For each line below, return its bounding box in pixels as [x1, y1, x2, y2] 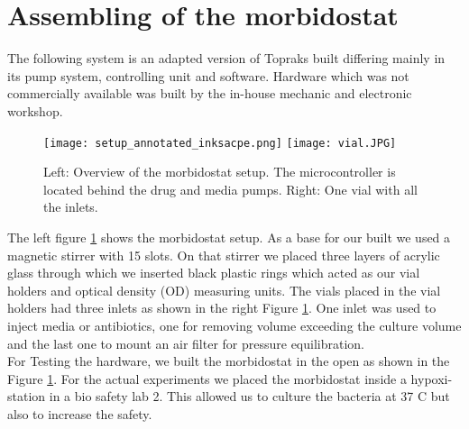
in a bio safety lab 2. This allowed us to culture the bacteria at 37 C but [49, 387, 450, 406]
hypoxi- [410, 369, 453, 388]
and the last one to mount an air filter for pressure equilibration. [7, 333, 365, 352]
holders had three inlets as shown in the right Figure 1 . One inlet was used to [7, 298, 437, 317]
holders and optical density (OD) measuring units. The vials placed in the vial [7, 280, 441, 299]
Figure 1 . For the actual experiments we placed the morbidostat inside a [7, 369, 407, 388]
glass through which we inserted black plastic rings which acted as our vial [7, 263, 420, 282]
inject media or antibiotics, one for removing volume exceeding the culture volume [7, 315, 462, 334]
